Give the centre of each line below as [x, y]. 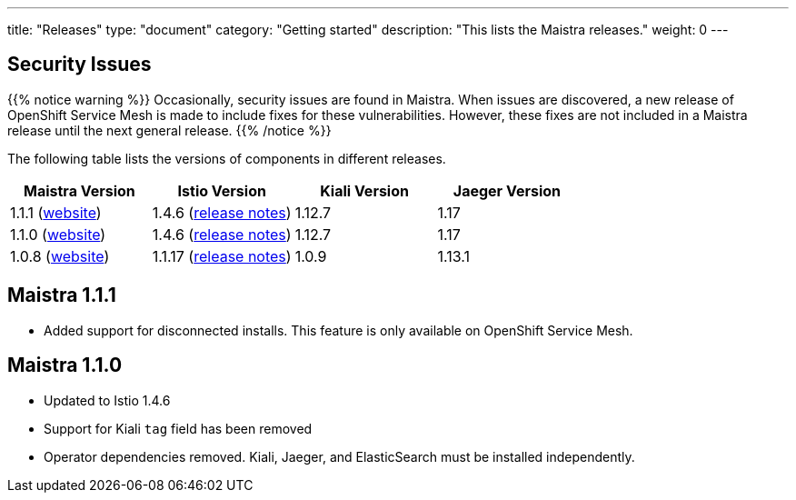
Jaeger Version [507, 190]
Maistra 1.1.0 [65, 365]
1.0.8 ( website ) [60, 256]
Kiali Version [364, 190]
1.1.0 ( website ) [58, 234]
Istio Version [222, 190]
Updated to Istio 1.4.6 [107, 400]
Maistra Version [80, 190]
